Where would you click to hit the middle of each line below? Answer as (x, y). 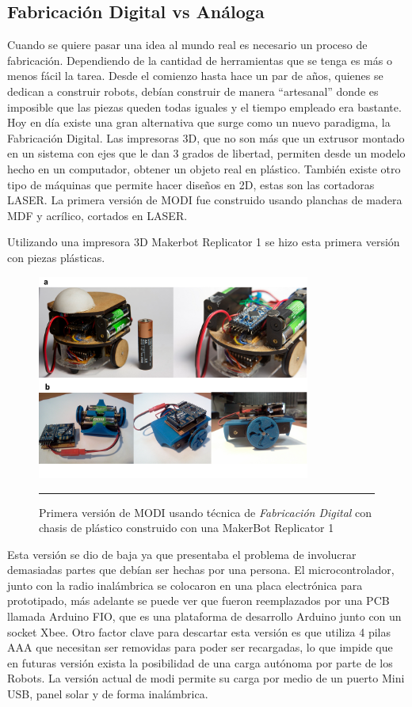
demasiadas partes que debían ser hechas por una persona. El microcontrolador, (201, 570)
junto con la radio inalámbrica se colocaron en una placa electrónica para (185, 585)
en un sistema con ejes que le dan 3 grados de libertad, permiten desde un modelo (206, 153)
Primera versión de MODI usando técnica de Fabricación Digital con (206, 512)
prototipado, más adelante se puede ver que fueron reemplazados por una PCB (198, 601)
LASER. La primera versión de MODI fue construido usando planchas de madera (205, 200)
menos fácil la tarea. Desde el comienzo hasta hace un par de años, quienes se (195, 76)
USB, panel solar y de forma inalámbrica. (108, 694)
